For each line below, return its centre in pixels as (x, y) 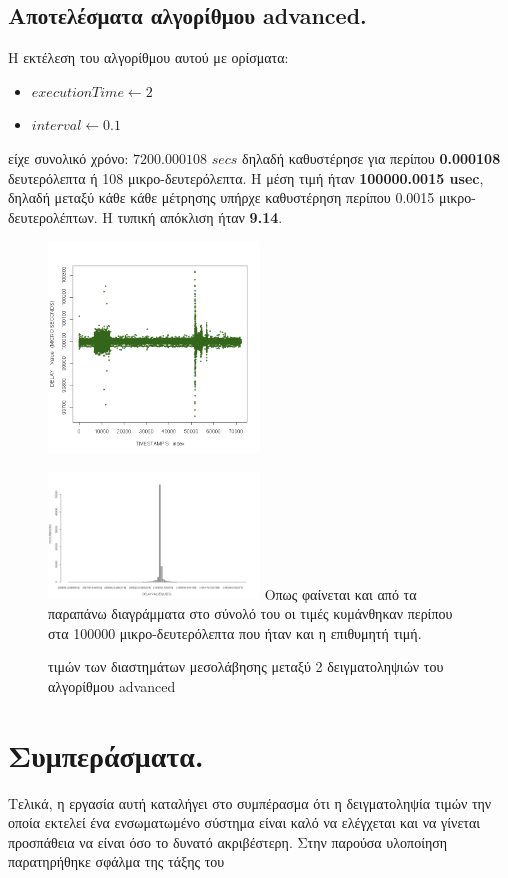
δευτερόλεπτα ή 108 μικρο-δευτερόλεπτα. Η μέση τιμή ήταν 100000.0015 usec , (246, 177)
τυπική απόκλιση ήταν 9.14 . (200, 216)
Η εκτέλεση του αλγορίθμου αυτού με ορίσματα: (148, 57)
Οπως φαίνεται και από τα (340, 593)
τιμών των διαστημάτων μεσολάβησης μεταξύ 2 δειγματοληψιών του (246, 666)
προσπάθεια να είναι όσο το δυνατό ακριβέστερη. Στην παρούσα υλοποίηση (228, 841)
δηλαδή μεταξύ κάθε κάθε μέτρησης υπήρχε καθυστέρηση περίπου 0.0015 (221, 197)
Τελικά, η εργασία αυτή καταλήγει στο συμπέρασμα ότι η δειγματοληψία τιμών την (250, 802)
